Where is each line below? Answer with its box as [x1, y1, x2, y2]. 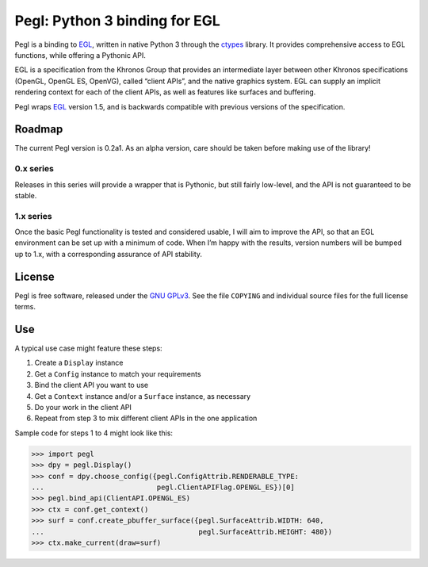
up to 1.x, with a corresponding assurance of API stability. [14, 249, 202, 259]
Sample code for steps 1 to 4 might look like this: [14, 428, 174, 438]
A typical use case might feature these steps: [14, 343, 162, 353]
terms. [14, 302, 36, 312]
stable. [14, 190, 37, 200]
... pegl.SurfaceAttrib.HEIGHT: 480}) [31, 527, 333, 536]
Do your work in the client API [34, 403, 132, 412]
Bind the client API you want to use [34, 381, 149, 390]
